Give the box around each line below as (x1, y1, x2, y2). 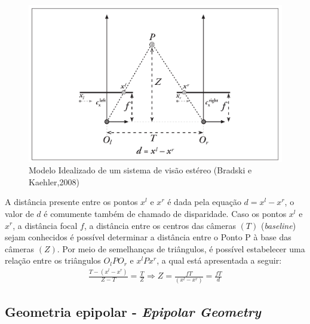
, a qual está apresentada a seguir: (156, 254, 282, 267)
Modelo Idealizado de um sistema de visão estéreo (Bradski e (29, 164, 252, 176)
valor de (5, 207, 34, 219)
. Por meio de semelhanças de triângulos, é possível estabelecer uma (57, 242, 305, 255)
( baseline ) (260, 219, 296, 231)
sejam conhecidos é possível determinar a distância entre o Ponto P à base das (5, 231, 291, 243)
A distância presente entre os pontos (5, 195, 138, 208)
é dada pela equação (167, 195, 241, 208)
